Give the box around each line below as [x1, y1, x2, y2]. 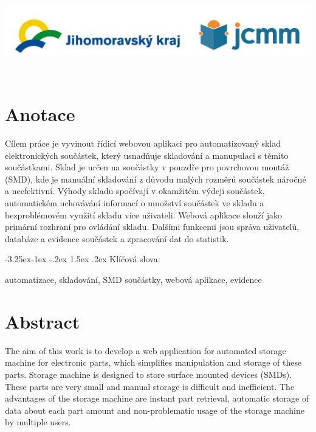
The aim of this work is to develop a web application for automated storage [5, 344, 286, 357]
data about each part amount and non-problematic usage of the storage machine [5, 403, 304, 416]
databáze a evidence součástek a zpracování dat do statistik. [5, 232, 229, 245]
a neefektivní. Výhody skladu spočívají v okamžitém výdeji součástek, [5, 184, 265, 197]
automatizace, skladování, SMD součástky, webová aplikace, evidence [5, 273, 262, 286]
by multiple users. [5, 416, 71, 428]
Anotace [5, 102, 75, 127]
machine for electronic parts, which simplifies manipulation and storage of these [5, 356, 302, 369]
